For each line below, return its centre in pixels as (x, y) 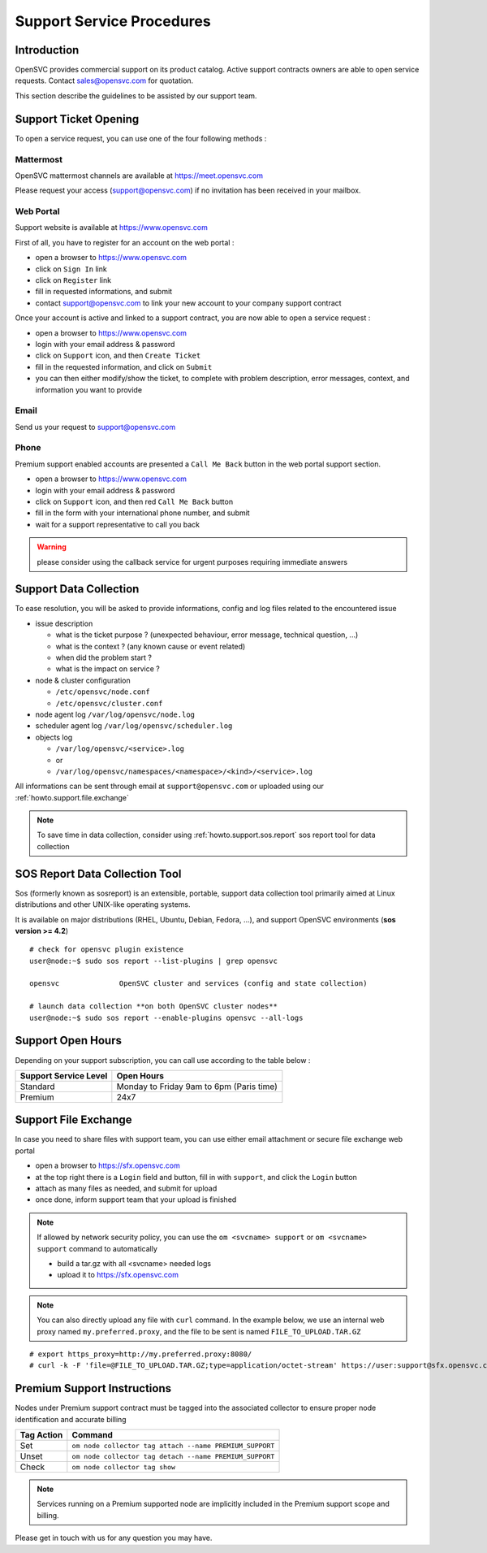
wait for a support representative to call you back (118, 524)
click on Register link (73, 280)
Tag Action (41, 1435)
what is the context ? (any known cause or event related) (151, 646)
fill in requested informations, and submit (104, 292)
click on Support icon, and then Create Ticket (118, 356)
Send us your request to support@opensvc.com (95, 427)
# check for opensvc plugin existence (107, 950)
